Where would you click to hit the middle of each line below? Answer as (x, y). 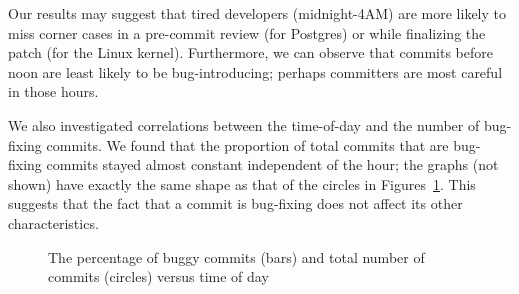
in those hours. (53, 91)
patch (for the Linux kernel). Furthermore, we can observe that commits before (250, 52)
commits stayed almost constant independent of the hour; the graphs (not (272, 164)
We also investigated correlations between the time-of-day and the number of (244, 124)
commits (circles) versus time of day (158, 276)
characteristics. (53, 222)
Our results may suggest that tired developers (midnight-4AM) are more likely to (257, 13)
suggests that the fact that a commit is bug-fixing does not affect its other (235, 203)
